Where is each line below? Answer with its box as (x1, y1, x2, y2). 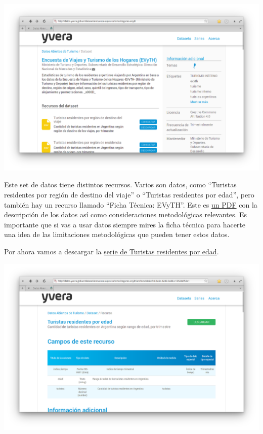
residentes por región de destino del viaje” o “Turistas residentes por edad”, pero (4, 189, 254, 199)
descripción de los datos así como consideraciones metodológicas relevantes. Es (4, 209, 247, 220)
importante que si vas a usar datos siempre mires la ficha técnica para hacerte (4, 219, 246, 229)
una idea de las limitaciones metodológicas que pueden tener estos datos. (4, 229, 230, 240)
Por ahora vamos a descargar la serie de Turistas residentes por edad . (4, 246, 219, 256)
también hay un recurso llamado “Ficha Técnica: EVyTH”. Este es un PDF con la (4, 199, 257, 210)
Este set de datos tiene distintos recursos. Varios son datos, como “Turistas (4, 179, 237, 190)
